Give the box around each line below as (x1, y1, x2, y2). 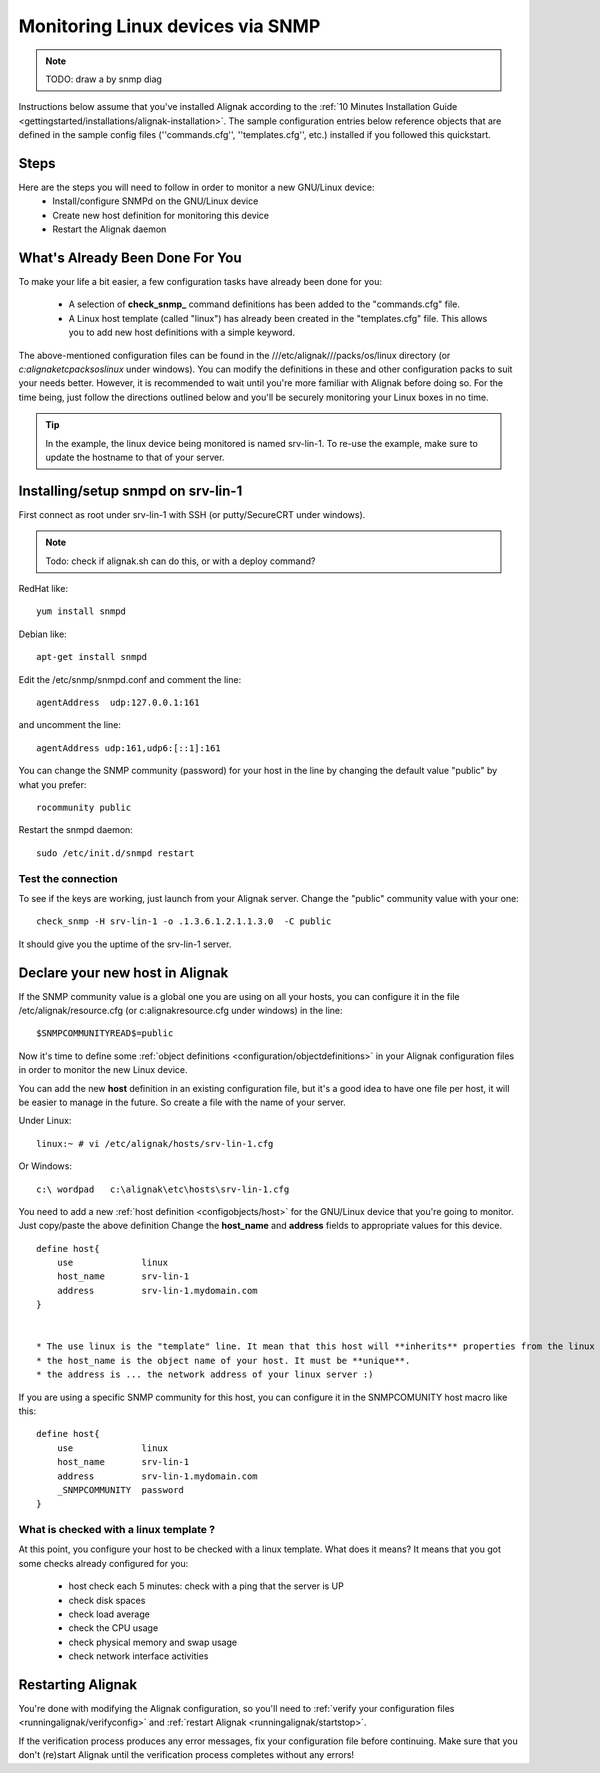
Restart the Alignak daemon (52, 223, 167, 235)
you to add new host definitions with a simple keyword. (68, 326, 295, 339)
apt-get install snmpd (36, 651, 148, 663)
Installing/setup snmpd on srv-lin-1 (18, 482, 243, 499)
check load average (68, 1608, 150, 1620)
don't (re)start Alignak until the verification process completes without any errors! (18, 1749, 355, 1761)
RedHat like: (18, 583, 69, 595)
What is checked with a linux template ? (18, 1523, 215, 1537)
